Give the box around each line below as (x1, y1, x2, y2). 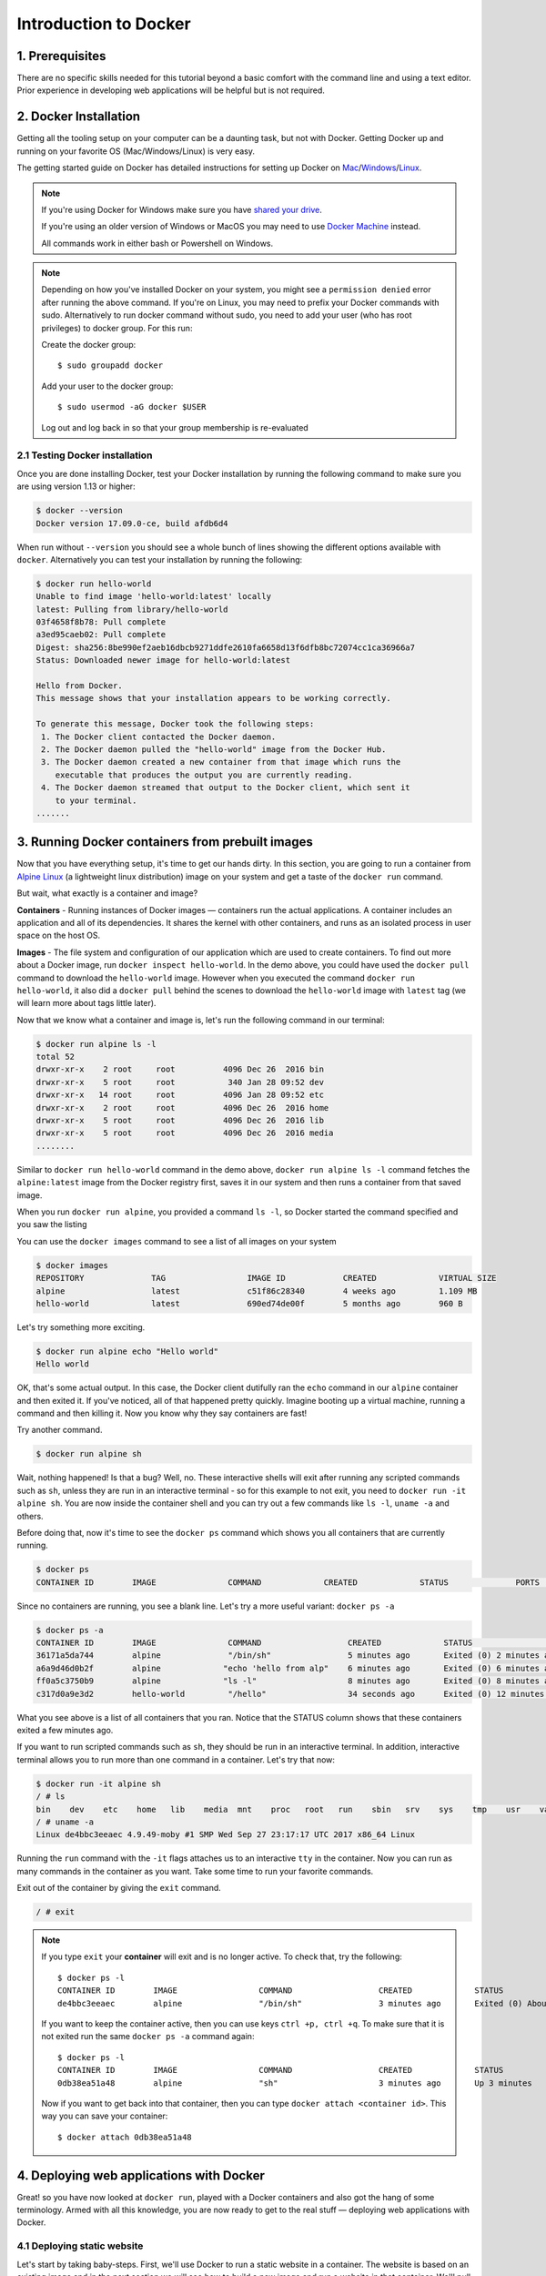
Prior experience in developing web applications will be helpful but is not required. (16, 85, 325, 96)
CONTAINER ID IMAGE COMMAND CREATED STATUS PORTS (35, 1577, 541, 1588)
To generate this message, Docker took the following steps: (35, 719, 315, 729)
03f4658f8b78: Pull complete (35, 617, 167, 627)
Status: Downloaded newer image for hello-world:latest (35, 655, 291, 666)
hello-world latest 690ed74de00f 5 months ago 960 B (35, 1298, 463, 1308)
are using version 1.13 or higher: (16, 481, 136, 492)
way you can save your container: (41, 2110, 168, 2121)
